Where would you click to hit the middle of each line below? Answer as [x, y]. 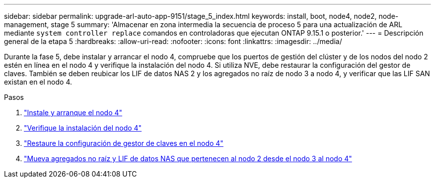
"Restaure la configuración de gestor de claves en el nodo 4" [124, 143]
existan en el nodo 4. [38, 82]
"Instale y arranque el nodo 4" [73, 113]
